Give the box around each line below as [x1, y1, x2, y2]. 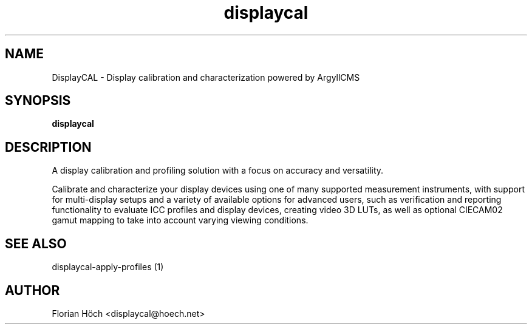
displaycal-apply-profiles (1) [52, 262, 164, 273]
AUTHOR [5, 282, 60, 298]
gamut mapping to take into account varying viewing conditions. [52, 215, 309, 226]
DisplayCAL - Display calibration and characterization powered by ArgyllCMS [52, 72, 360, 83]
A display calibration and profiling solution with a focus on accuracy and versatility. [52, 165, 384, 176]
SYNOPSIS [5, 93, 71, 109]
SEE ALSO [5, 236, 67, 251]
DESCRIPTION [5, 139, 92, 155]
